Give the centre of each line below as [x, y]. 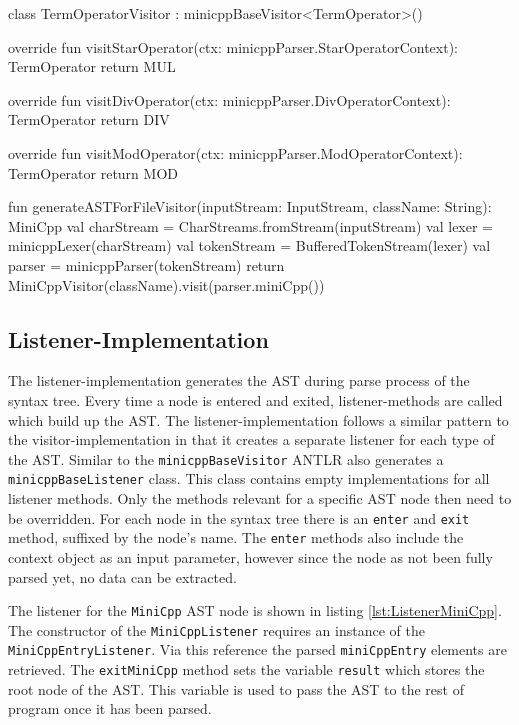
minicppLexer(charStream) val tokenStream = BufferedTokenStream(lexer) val [249, 245]
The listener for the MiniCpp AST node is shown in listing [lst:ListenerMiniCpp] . [255, 610]
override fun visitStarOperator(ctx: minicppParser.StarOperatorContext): [233, 46]
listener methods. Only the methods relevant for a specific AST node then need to [260, 498]
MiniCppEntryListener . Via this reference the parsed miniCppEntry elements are [257, 649]
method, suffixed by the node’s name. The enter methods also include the [236, 537]
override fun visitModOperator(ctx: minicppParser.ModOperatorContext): [235, 152]
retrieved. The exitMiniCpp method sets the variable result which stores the [246, 669]
